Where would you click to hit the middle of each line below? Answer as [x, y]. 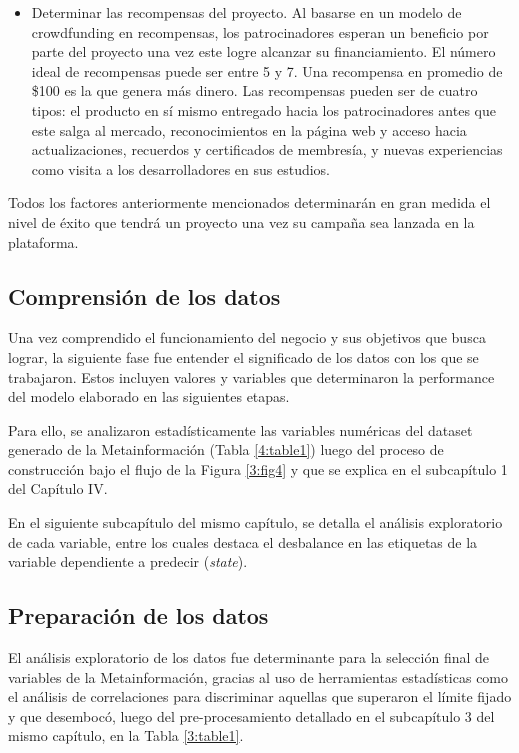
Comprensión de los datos [144, 295]
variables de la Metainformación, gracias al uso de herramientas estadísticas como [258, 676]
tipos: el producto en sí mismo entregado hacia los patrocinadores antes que [263, 109]
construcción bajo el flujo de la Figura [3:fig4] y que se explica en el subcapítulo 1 [258, 468]
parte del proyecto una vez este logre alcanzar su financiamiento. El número [263, 51]
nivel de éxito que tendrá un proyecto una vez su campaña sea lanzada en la [241, 221]
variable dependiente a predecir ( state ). [128, 561]
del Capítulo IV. [58, 488]
